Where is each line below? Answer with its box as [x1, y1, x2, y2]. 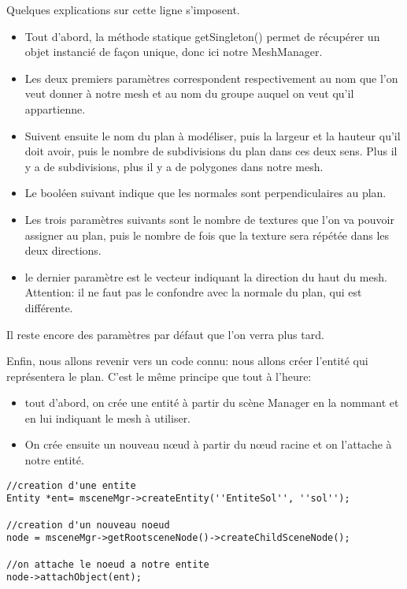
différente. [24, 299, 73, 315]
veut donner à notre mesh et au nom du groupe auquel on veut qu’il [24, 85, 354, 102]
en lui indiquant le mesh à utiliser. [24, 409, 191, 426]
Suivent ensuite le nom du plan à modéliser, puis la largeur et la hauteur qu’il [24, 127, 401, 144]
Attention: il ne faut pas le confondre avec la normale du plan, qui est [24, 284, 362, 300]
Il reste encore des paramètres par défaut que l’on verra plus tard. [6, 326, 324, 342]
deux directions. [24, 242, 102, 259]
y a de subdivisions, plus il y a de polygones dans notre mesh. [24, 158, 324, 174]
